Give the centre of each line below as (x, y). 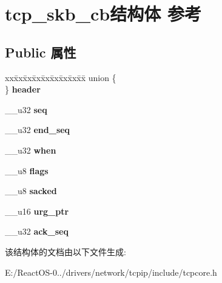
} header (23, 89)
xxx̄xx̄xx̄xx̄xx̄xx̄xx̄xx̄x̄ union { (61, 77)
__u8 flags (27, 170)
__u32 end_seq (38, 130)
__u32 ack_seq (37, 231)
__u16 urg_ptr (37, 211)
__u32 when (31, 150)
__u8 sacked (31, 191)
